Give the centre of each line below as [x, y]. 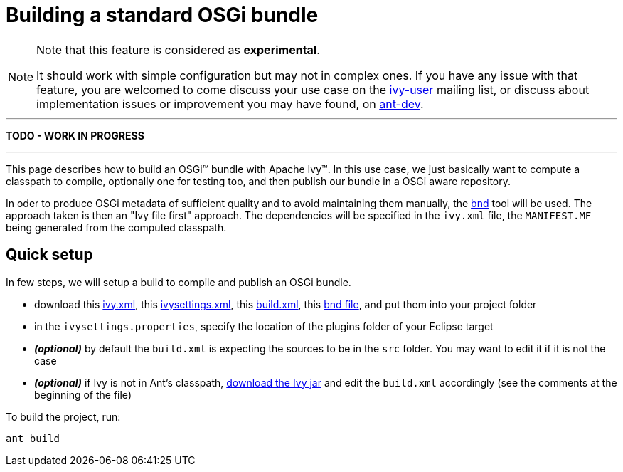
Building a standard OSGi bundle [162, 15]
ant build [33, 438]
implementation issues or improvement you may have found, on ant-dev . [230, 104]
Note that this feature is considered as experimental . [178, 49]
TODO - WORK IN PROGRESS [75, 135]
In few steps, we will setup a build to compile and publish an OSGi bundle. [179, 282]
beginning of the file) [83, 394]
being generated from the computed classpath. [116, 227]
